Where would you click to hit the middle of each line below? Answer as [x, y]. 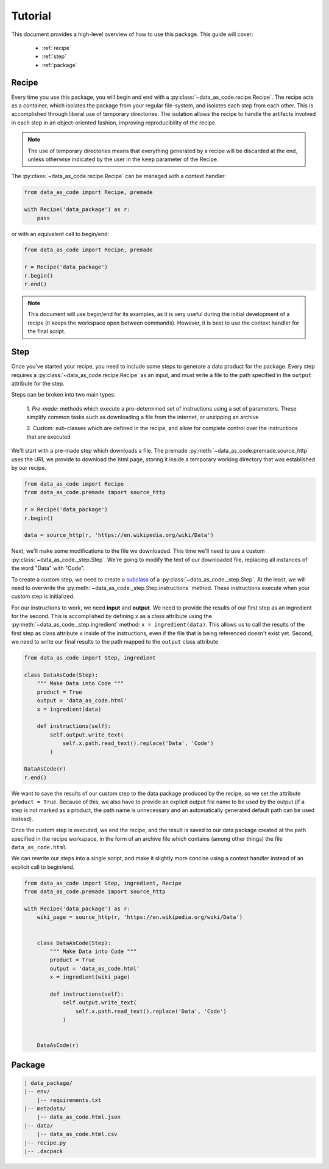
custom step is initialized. [43, 596]
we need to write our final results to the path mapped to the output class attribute [115, 642]
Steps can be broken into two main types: [63, 395]
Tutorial [31, 16]
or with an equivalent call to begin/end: [60, 234]
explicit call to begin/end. [43, 867]
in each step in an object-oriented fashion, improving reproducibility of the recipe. [114, 123]
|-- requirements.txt [69, 1100]
